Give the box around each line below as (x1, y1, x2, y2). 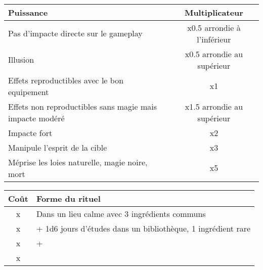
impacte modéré (8, 112, 65, 124)
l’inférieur (197, 33, 231, 45)
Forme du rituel (36, 192, 101, 204)
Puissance (8, 6, 48, 18)
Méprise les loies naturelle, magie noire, (8, 156, 148, 168)
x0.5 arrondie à (187, 21, 241, 33)
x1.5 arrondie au (185, 100, 243, 112)
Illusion (8, 54, 34, 66)
